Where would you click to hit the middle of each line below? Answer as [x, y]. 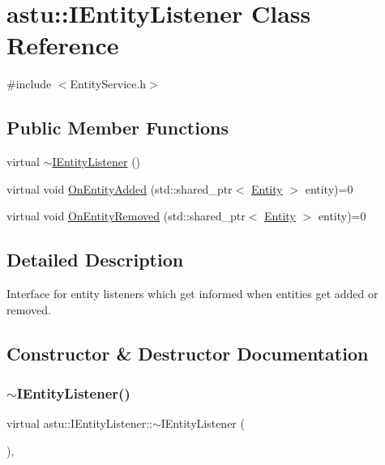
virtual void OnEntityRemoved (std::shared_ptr [126, 216]
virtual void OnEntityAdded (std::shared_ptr [120, 188]
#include [29, 84]
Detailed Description [95, 260]
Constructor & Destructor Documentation [188, 353]
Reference [63, 45]
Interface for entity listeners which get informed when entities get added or [192, 294]
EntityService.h [108, 84]
